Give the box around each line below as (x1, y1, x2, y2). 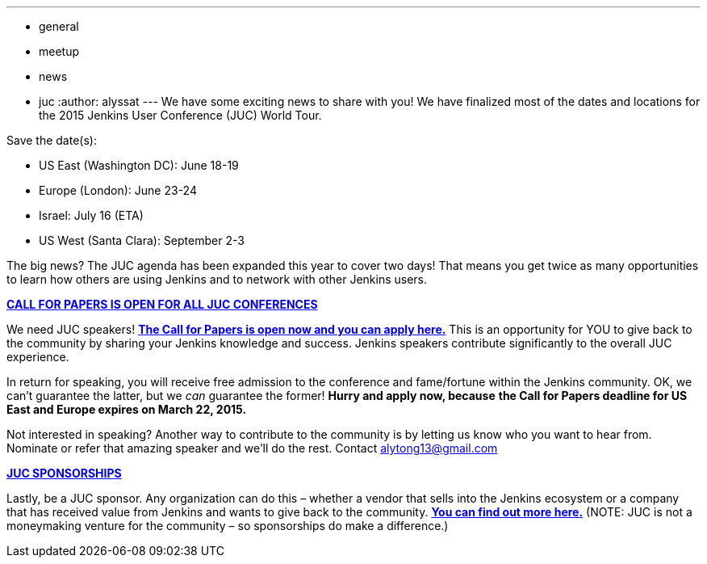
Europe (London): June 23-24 (39, 183, 197, 197)
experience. (6, 350, 69, 364)
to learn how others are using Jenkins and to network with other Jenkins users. (6, 272, 428, 286)
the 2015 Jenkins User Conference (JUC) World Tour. (39, 108, 322, 122)
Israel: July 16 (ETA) (39, 208, 144, 222)
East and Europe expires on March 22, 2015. (6, 402, 247, 416)
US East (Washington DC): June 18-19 (39, 158, 239, 172)
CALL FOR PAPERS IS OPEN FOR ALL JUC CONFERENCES (6, 297, 318, 311)
